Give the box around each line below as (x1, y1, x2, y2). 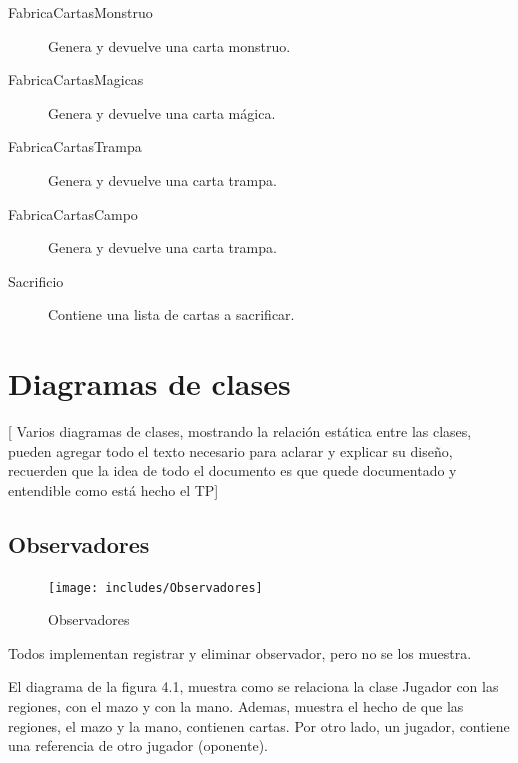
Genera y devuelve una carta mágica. (48, 102, 276, 123)
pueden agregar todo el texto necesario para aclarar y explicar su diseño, (8, 440, 453, 461)
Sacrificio (8, 270, 64, 291)
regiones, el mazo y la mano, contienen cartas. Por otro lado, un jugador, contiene (8, 715, 510, 736)
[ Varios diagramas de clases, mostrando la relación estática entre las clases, (8, 421, 472, 442)
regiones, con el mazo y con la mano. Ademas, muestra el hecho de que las (8, 696, 464, 717)
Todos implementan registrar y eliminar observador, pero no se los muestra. (8, 642, 472, 663)
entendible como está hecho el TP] (8, 479, 219, 500)
